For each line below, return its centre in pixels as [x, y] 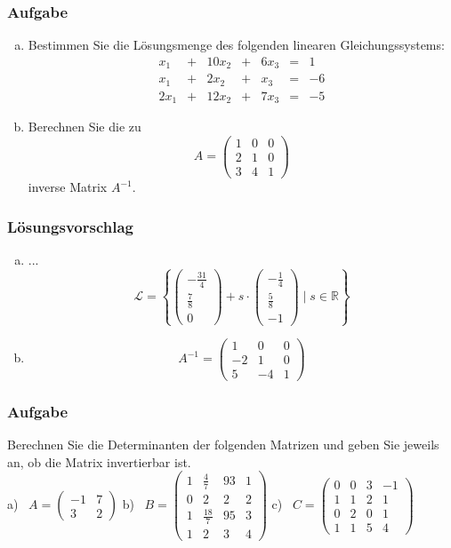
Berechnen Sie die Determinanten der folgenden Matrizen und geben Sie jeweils [223, 445]
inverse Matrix [68, 187]
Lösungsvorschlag [70, 226]
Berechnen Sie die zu [85, 127]
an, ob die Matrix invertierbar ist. [99, 461]
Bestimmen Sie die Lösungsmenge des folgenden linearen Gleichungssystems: [236, 45]
